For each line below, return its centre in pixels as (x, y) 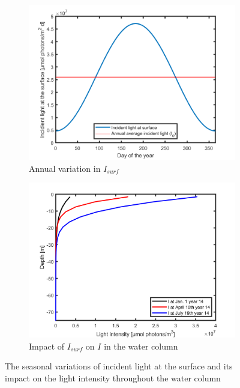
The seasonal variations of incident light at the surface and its (119, 366)
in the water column (141, 346)
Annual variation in (65, 168)
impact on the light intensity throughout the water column (113, 377)
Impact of (47, 346)
